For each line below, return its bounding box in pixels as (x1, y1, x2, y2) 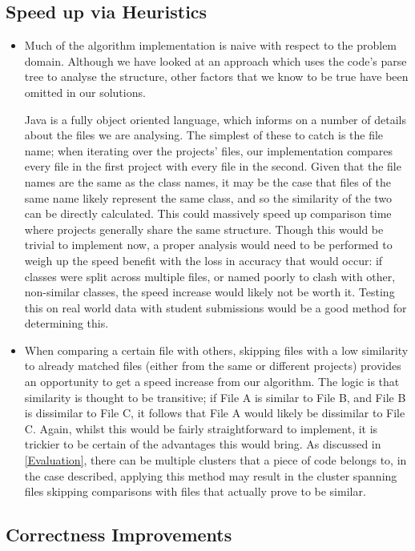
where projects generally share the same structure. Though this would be (24, 220, 384, 237)
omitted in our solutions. (24, 83, 146, 100)
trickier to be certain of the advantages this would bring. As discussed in (24, 436, 381, 452)
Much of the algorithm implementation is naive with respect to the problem (24, 37, 397, 54)
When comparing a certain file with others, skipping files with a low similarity (24, 341, 409, 358)
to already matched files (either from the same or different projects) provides (24, 357, 401, 374)
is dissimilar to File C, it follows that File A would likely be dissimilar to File (24, 404, 405, 421)
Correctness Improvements (6, 522, 232, 547)
